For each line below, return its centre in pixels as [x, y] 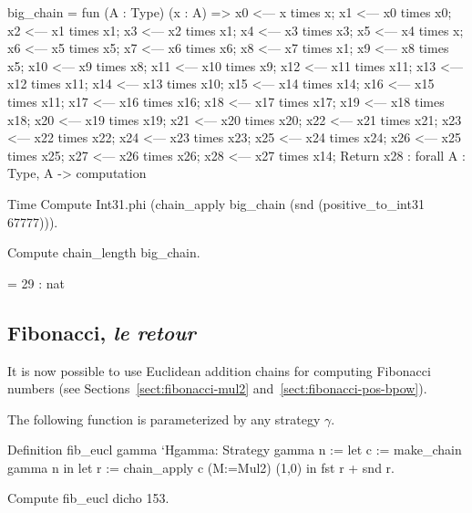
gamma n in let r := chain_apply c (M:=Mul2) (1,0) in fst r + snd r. [201, 467]
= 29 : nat [36, 283]
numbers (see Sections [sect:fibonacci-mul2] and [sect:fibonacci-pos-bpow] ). [217, 388]
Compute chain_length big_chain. [104, 252]
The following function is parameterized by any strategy [164, 419]
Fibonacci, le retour [102, 332]
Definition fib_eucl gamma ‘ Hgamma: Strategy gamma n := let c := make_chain [235, 450]
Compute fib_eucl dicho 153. [88, 498]
